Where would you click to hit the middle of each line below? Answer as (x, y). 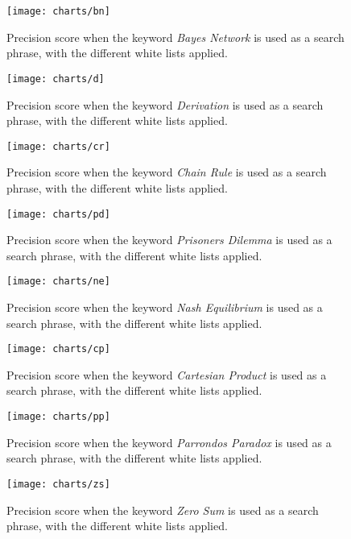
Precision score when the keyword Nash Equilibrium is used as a (165, 307)
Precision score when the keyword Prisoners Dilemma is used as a (169, 240)
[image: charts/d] (56, 79)
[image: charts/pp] (58, 417)
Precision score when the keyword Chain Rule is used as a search (167, 172)
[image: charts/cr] (58, 146)
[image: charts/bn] (58, 11)
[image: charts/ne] (58, 282)
